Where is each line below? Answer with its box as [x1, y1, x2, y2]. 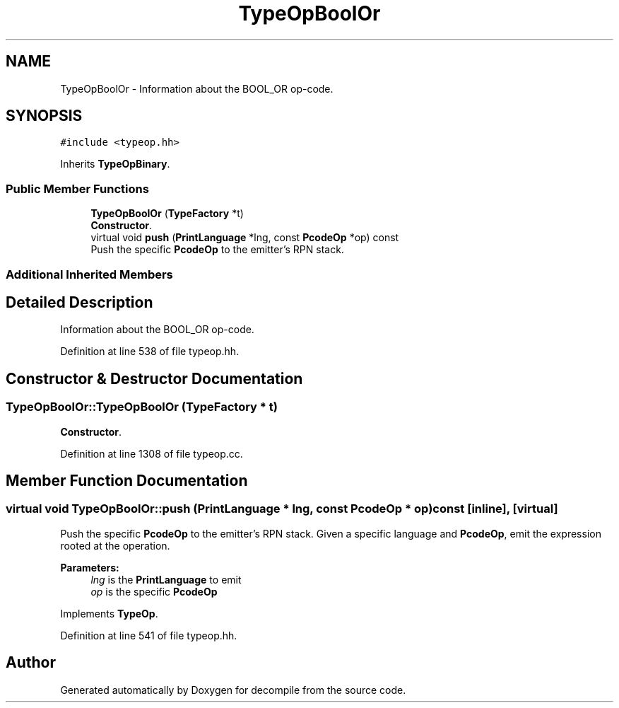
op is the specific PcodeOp [90, 585, 218, 598]
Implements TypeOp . [60, 607, 158, 620]
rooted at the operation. [60, 539, 170, 552]
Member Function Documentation [6, 472, 248, 490]
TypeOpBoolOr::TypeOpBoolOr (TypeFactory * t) [6, 400, 278, 414]
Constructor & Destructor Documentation [6, 369, 303, 388]
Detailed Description [6, 293, 153, 311]
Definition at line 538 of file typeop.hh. [60, 345, 240, 358]
